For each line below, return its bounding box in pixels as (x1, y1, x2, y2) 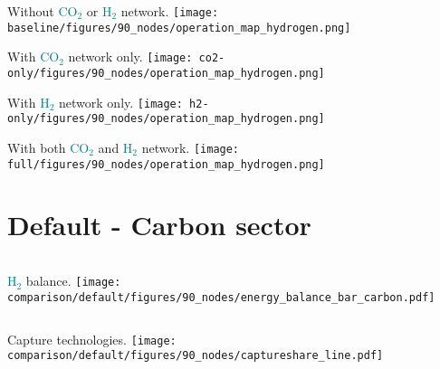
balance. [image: (25, 271, 121, 290)
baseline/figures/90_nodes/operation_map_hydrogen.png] (7, 21, 351, 34)
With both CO (7, 137, 90, 156)
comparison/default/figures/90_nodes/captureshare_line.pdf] (7, 349, 384, 363)
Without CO (7, 2, 78, 20)
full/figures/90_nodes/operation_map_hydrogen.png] (7, 157, 325, 171)
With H (7, 92, 50, 111)
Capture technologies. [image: (7, 329, 177, 348)
